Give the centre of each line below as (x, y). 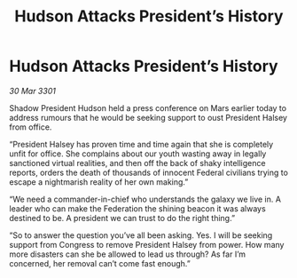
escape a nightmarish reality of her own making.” (99, 182)
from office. (31, 127)
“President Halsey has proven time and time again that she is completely (141, 144)
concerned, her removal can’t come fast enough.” (100, 263)
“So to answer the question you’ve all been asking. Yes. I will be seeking (141, 235)
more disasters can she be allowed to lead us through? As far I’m (128, 254)
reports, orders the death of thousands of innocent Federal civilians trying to (148, 172)
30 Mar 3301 (32, 91)
